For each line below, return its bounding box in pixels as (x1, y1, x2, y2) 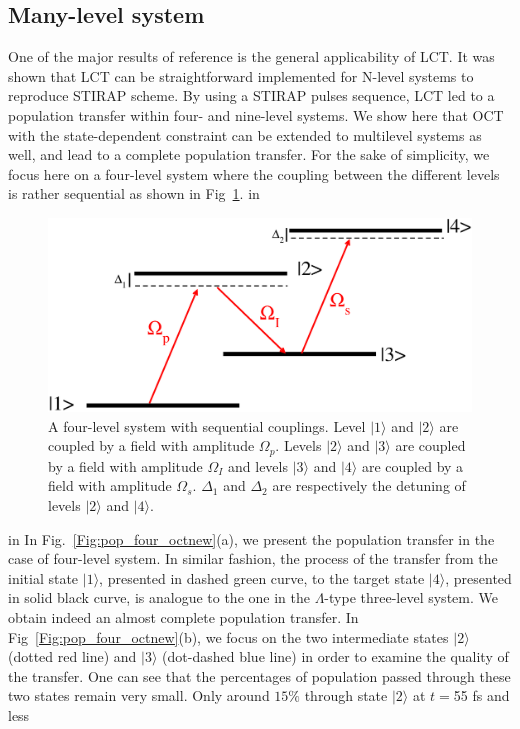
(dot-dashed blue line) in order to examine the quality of (162, 646, 509, 667)
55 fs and (453, 685, 510, 706)
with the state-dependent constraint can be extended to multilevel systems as (8, 124, 482, 145)
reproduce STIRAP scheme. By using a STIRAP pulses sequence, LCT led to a (8, 85, 495, 106)
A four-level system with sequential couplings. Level (48, 415, 366, 436)
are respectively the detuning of (272, 475, 466, 496)
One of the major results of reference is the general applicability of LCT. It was (8, 46, 495, 67)
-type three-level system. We (324, 587, 498, 608)
